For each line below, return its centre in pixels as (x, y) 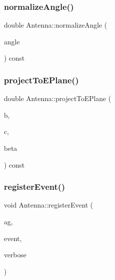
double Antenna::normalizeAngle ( (56, 25)
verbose (15, 255)
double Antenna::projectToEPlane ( (57, 98)
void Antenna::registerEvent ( (49, 205)
